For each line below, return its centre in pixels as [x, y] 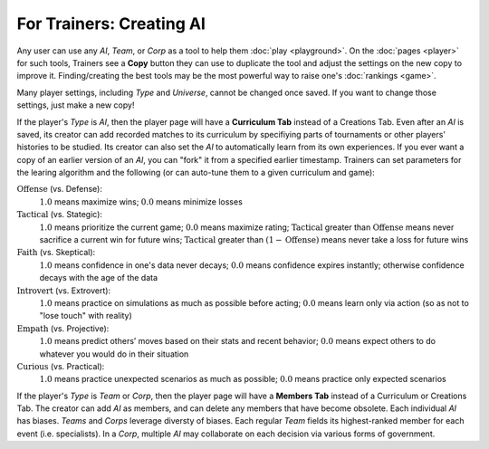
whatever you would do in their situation [114, 354]
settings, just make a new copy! [76, 105]
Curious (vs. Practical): [61, 366]
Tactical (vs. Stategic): [60, 215]
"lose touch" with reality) [86, 316]
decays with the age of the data [99, 278]
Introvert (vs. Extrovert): [64, 291]
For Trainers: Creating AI [111, 24]
